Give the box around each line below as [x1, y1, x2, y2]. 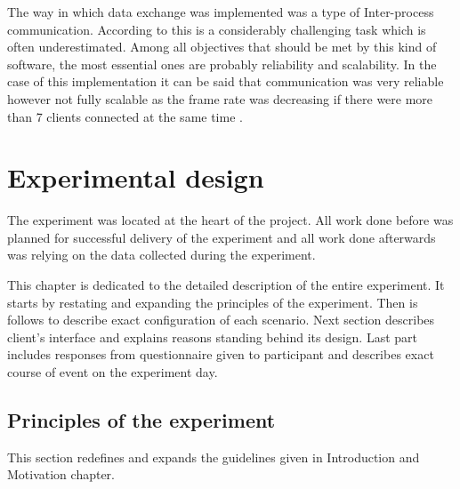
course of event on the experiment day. [7, 363, 218, 381]
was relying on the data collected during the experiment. [7, 245, 316, 264]
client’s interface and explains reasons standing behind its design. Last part [7, 327, 418, 346]
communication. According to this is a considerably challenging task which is [7, 20, 426, 38]
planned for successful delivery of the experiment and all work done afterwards [7, 228, 436, 246]
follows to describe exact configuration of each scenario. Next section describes [7, 310, 435, 329]
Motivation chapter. [7, 465, 116, 484]
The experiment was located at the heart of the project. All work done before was [7, 211, 454, 229]
